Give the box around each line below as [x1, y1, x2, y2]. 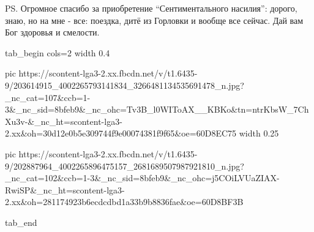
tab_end [5, 215, 37, 228]
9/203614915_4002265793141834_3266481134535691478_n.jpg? [5, 78, 244, 91]
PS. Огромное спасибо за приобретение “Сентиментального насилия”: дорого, [5, 2, 297, 14]
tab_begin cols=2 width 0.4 [5, 46, 110, 59]
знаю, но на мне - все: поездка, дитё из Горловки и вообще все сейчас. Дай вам [5, 13, 304, 26]
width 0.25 [239, 127, 279, 140]
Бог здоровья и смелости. [5, 26, 100, 39]
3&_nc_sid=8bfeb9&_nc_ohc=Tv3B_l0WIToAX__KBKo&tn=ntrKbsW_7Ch [5, 103, 309, 116]
